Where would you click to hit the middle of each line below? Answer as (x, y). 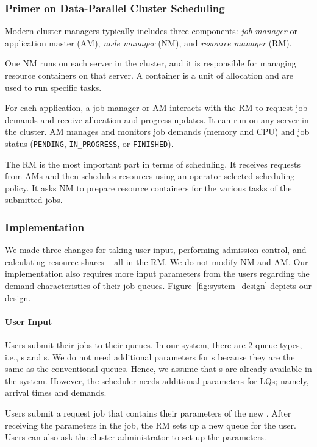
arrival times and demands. (56, 392)
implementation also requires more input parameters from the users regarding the (157, 274)
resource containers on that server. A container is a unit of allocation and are (149, 75)
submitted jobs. (34, 200)
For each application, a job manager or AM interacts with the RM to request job (156, 108)
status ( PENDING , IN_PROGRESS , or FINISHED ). (89, 143)
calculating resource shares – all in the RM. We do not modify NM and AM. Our (157, 261)
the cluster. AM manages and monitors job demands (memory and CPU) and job (157, 131)
